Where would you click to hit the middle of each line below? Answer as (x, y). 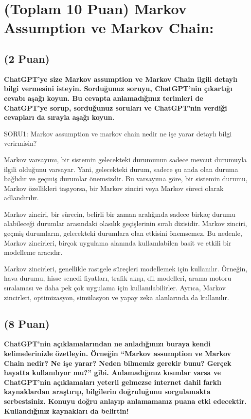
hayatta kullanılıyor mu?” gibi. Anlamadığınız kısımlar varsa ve (113, 372)
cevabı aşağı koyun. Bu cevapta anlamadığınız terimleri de (104, 98)
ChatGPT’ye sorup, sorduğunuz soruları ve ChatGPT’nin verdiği (116, 107)
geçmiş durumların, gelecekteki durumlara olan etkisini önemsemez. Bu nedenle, (123, 233)
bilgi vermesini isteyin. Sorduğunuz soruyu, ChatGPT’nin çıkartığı (118, 88)
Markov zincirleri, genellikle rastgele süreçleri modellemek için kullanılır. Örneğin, (126, 268)
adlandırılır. (21, 198)
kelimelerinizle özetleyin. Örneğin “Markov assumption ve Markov (118, 353)
